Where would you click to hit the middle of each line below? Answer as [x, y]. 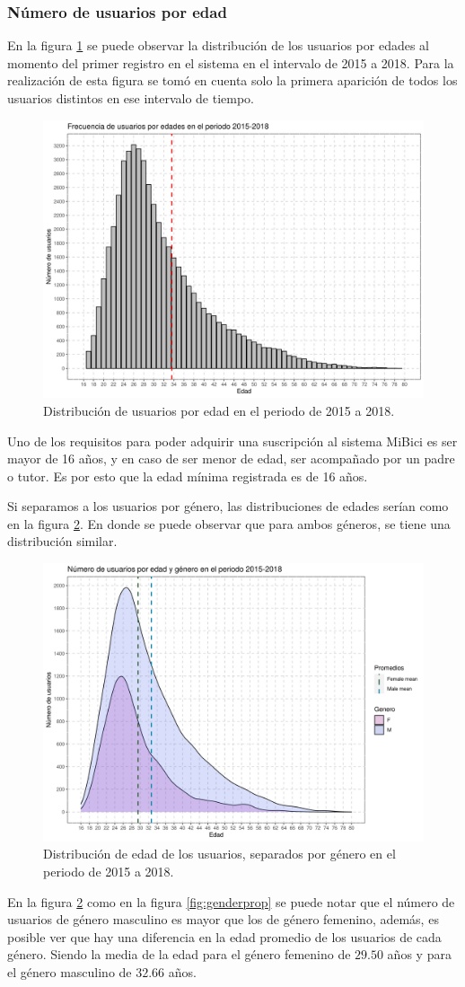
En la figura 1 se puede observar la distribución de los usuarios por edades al [218, 45]
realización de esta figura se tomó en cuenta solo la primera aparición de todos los [232, 80]
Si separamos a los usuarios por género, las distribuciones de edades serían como [228, 506]
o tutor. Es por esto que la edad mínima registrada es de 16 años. [188, 476]
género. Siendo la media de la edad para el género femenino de [179, 954]
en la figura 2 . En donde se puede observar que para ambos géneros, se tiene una [229, 523]
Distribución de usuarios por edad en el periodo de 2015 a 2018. [219, 410]
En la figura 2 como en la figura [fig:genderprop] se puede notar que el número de [231, 901]
